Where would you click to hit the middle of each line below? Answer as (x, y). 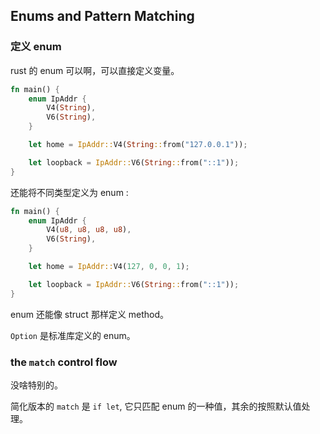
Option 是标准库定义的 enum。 (73, 335)
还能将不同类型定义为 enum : (69, 192)
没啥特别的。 (36, 385)
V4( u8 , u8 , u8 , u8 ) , (89, 230)
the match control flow (64, 362)
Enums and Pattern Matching (102, 16)
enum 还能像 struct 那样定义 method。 (90, 314)
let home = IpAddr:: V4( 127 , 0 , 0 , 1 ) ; (109, 267)
